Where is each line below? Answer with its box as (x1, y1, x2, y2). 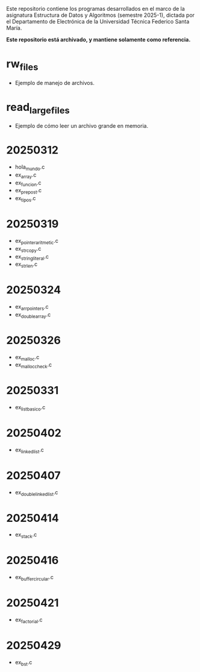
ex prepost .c (14, 187, 42, 195)
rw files (6, 57, 39, 73)
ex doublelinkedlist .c (14, 488, 58, 497)
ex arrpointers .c (14, 303, 49, 312)
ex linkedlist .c (14, 446, 44, 454)
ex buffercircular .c (14, 574, 54, 582)
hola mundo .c (14, 163, 45, 172)
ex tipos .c (14, 195, 36, 203)
